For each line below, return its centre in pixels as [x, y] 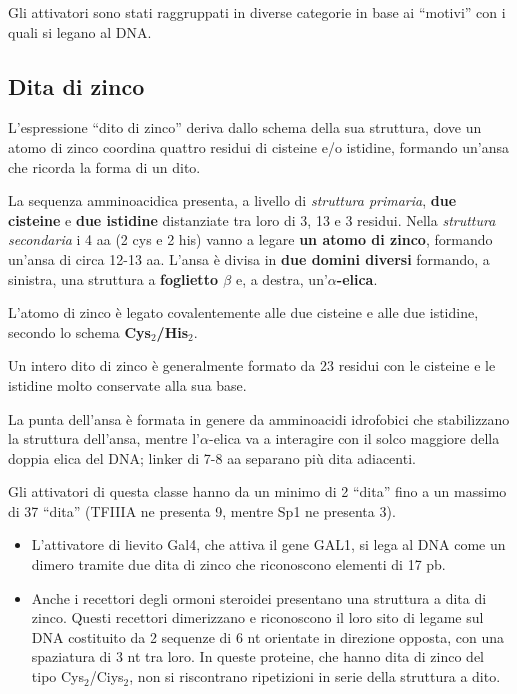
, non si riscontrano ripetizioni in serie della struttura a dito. [315, 676]
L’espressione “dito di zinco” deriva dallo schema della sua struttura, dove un [245, 127]
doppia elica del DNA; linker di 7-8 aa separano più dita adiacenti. [212, 457]
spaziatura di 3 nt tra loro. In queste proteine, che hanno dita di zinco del [258, 656]
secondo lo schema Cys [79, 331]
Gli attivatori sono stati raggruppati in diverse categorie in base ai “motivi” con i [257, 12]
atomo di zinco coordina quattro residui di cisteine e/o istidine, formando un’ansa [259, 146]
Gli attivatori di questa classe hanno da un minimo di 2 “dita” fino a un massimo [257, 491]
